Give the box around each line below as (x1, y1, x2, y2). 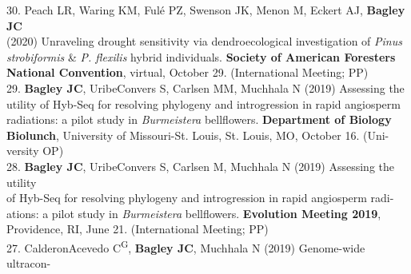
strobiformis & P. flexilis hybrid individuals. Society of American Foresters (6, 48, 396, 65)
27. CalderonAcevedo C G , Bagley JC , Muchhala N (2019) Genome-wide (6, 236, 365, 256)
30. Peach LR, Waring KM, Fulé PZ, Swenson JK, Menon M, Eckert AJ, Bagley (6, 2, 405, 18)
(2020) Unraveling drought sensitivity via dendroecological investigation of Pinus (6, 33, 402, 50)
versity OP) (6, 142, 64, 159)
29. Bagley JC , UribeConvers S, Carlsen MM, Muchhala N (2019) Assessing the (6, 79, 405, 96)
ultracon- (6, 255, 51, 272)
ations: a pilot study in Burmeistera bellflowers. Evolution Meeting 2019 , (6, 205, 381, 221)
